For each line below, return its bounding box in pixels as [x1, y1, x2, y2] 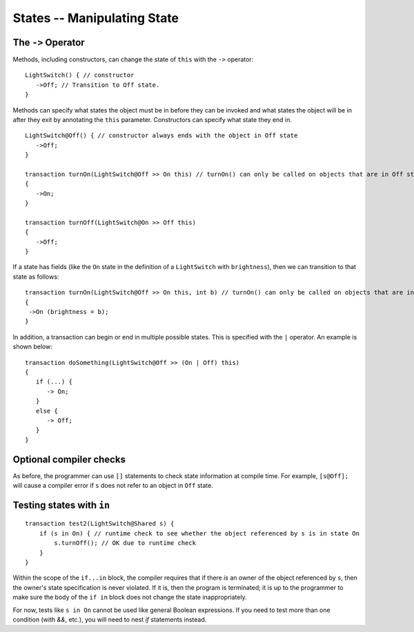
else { [35, 407, 58, 415]
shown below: [12, 342, 53, 351]
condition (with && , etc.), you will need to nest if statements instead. [12, 615, 207, 624]
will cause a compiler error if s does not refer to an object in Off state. [12, 482, 213, 490]
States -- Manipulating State [12, 10, 179, 26]
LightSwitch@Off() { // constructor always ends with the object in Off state [25, 132, 298, 139]
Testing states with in [12, 499, 110, 511]
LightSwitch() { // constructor [25, 71, 135, 79]
